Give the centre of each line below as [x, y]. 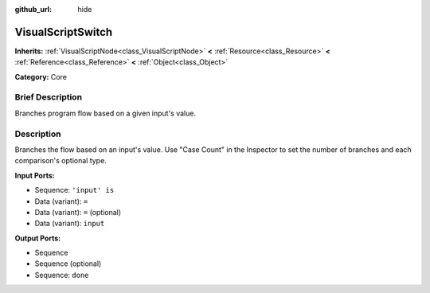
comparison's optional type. [61, 161]
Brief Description [49, 97]
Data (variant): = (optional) [78, 212]
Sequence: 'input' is [74, 190]
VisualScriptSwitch [64, 32]
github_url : [33, 9]
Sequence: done [62, 275]
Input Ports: [35, 175]
